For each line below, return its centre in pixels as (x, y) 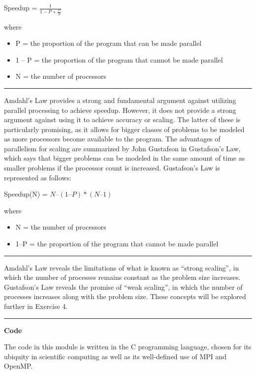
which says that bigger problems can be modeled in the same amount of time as (125, 158)
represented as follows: (38, 177)
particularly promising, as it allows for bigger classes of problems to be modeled (124, 129)
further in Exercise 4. (36, 306)
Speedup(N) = (26, 194)
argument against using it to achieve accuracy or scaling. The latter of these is (122, 119)
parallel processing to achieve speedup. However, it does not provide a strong (120, 110)
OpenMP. (18, 366)
